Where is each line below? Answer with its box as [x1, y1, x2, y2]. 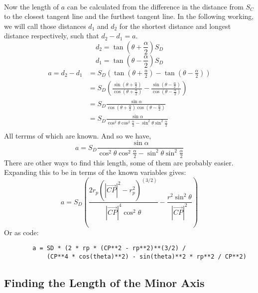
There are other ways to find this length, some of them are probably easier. [4, 157, 234, 167]
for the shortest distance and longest [119, 20, 231, 31]
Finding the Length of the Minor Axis [4, 275, 205, 290]
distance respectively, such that [4, 30, 99, 41]
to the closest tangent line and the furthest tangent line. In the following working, [4, 11, 254, 21]
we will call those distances [4, 20, 86, 31]
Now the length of [4, 1, 59, 11]
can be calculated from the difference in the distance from [67, 1, 244, 11]
